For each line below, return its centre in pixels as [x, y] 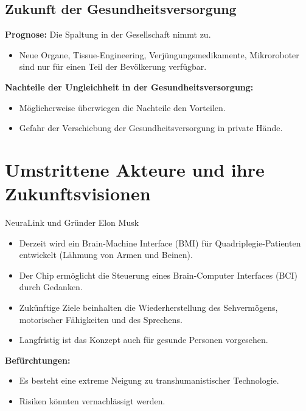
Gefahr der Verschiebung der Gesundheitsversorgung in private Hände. [151, 128]
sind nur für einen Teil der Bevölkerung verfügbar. [113, 66]
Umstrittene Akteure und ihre [135, 169]
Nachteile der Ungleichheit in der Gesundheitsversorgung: [129, 87]
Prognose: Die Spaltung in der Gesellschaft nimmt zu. [108, 34]
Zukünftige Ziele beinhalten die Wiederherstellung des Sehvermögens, [148, 307]
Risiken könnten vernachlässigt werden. [92, 401]
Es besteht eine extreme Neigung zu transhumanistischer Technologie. [149, 380]
